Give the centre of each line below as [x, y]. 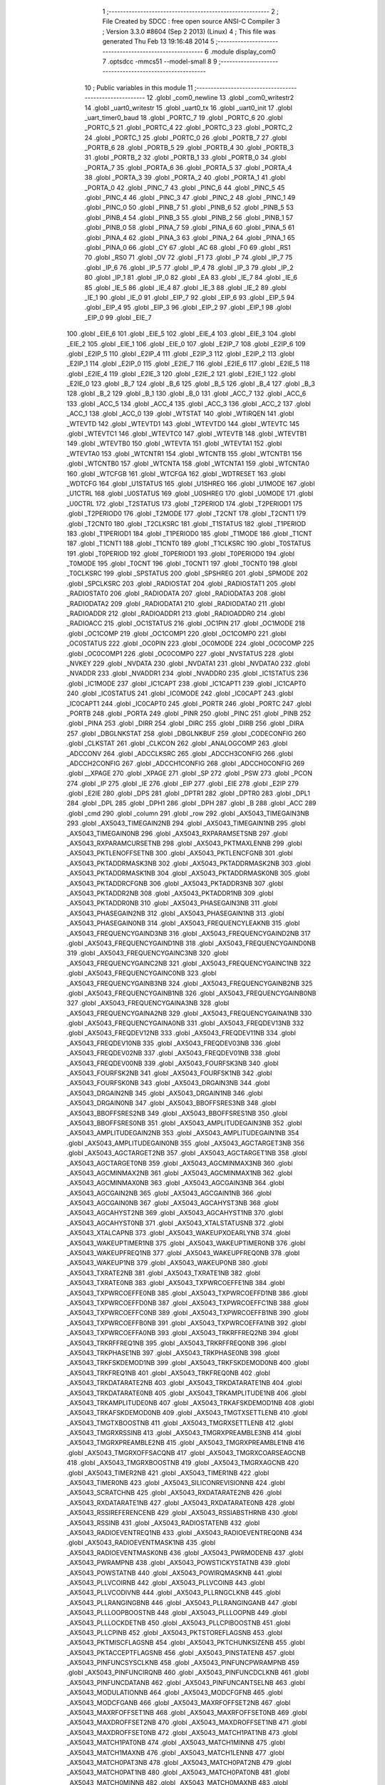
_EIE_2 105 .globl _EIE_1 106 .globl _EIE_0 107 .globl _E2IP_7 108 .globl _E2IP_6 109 [186, 343]
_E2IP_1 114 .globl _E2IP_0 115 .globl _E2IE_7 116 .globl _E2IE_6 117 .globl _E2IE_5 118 [188, 363]
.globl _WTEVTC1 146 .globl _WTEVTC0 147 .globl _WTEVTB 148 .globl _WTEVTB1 [186, 434]
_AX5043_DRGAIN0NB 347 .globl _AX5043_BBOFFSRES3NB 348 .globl [171, 1103]
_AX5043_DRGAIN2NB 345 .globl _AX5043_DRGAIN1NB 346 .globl [165, 1093]
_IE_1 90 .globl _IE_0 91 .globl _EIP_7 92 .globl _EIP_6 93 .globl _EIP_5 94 [190, 297]
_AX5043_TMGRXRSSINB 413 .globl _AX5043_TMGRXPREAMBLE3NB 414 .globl [184, 1433]
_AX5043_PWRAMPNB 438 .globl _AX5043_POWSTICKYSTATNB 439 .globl [178, 1563]
